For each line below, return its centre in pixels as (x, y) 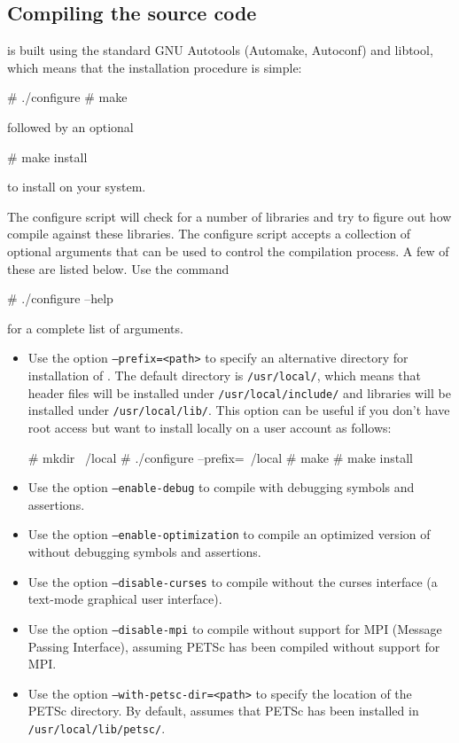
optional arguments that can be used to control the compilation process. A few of (228, 250)
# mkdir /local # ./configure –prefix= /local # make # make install (220, 457)
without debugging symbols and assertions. (144, 552)
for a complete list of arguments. (95, 328)
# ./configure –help (60, 298)
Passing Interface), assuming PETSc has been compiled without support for (234, 646)
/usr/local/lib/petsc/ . (97, 727)
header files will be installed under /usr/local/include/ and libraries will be (239, 392)
